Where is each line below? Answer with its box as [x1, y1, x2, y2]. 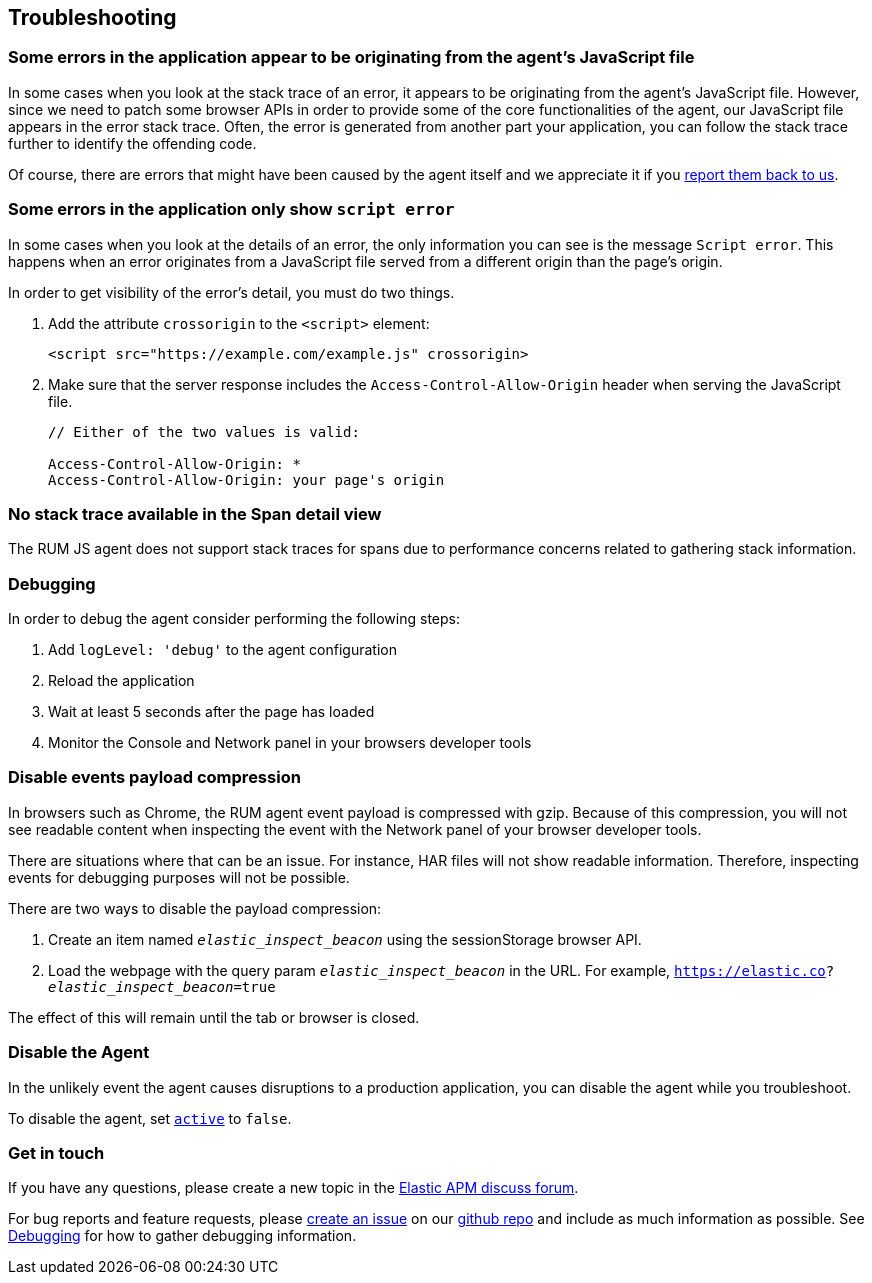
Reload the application [48, 672, 195, 690]
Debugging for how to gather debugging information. [8, 1227, 357, 1245]
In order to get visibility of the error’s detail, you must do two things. [8, 283, 455, 301]
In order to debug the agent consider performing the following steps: [8, 610, 460, 628]
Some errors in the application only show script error [8, 199, 455, 220]
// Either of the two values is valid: [48, 423, 360, 440]
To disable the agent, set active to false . [8, 1109, 292, 1127]
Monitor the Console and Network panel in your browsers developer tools [48, 734, 532, 752]
